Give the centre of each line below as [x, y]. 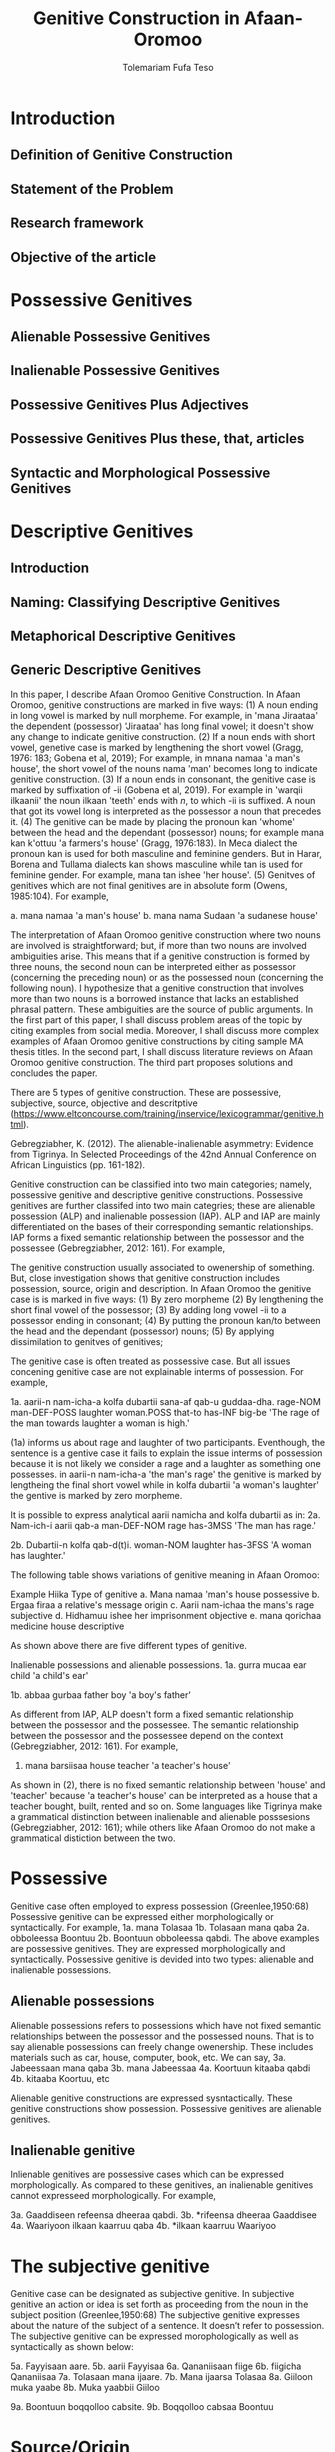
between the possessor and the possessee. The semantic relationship [155, 1724]
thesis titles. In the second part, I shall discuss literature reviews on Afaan [161, 1051]
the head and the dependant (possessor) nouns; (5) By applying [142, 1331]
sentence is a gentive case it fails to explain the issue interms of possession [166, 1453]
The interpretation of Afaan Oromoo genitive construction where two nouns [166, 934]
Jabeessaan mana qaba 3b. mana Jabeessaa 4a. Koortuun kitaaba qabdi [160, 2068]
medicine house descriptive [67, 1626]
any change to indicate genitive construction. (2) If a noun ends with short [163, 736]
